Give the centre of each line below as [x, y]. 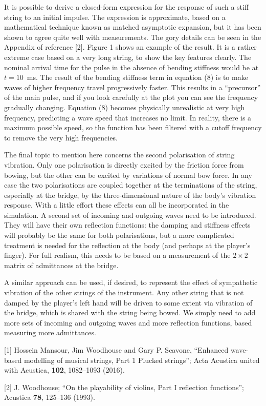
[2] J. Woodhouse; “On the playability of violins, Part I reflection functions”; [124, 387]
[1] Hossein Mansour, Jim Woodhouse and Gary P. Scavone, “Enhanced [116, 350]
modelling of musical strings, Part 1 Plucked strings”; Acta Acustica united [142, 360]
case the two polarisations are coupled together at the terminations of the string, [131, 185]
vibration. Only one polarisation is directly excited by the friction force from [124, 164]
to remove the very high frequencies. [61, 137]
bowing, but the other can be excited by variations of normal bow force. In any [128, 175]
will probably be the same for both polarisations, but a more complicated [119, 235]
